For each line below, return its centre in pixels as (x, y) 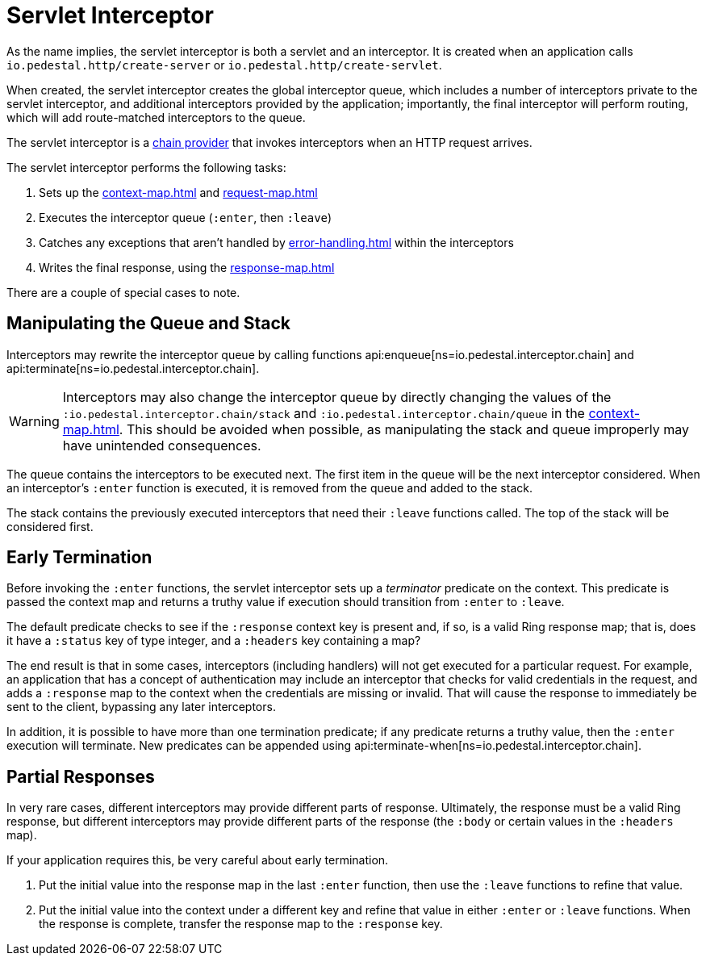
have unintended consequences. (162, 445)
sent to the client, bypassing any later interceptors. (141, 707)
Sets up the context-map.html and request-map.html (178, 192)
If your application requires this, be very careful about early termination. (198, 860)
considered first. (50, 526)
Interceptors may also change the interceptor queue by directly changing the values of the (337, 397)
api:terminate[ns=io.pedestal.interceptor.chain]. (133, 368)
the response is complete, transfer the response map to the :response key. (241, 924)
